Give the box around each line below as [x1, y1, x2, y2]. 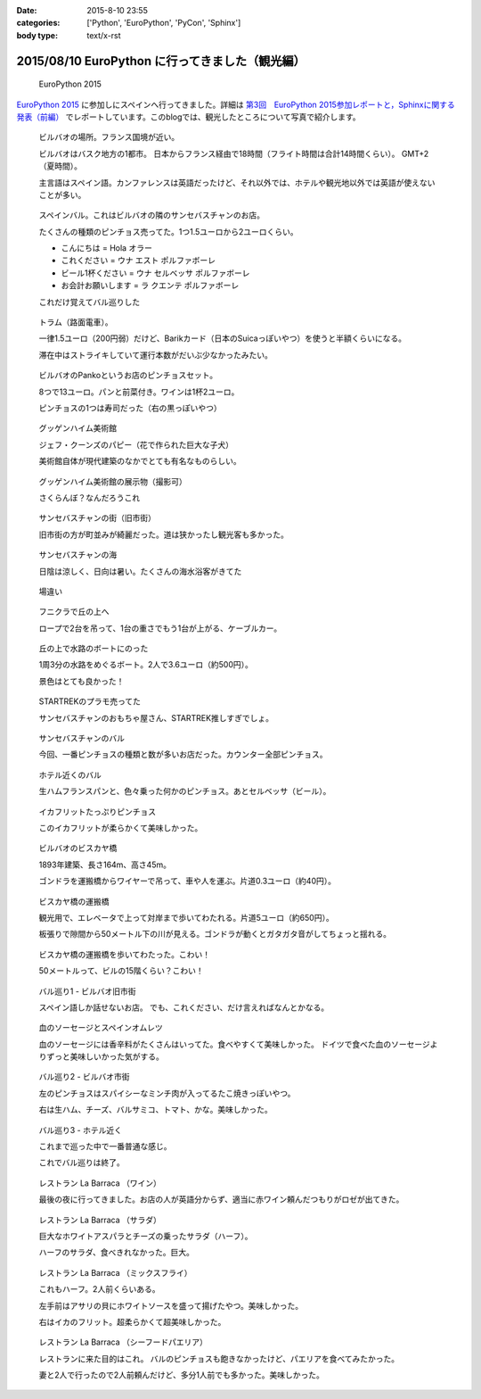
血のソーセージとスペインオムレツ [38, 1022, 164, 1033]
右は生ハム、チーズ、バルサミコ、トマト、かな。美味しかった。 [38, 1105, 273, 1115]
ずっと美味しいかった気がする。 [45, 1051, 164, 1062]
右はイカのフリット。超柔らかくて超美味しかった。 [38, 1316, 226, 1327]
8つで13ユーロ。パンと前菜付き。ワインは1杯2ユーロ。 [38, 386, 240, 397]
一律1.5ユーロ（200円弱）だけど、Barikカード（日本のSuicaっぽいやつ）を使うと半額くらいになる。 [38, 333, 407, 344]
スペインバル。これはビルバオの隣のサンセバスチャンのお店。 [38, 210, 265, 220]
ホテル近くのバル [38, 769, 102, 780]
